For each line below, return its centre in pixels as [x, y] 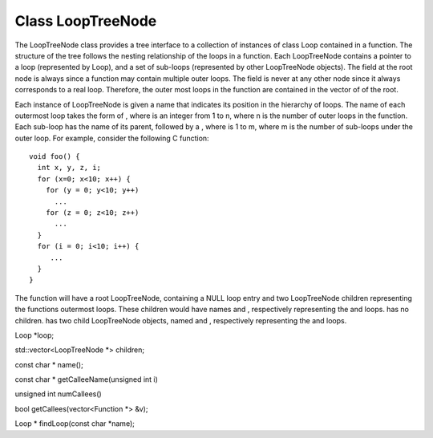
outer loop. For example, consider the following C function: [112, 138]
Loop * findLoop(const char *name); [75, 424]
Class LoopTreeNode [86, 21]
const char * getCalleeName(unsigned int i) [86, 379]
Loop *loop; [34, 335]
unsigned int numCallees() [58, 394]
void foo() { [55, 157]
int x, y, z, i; [69, 168]
